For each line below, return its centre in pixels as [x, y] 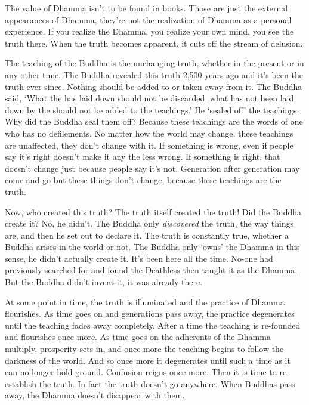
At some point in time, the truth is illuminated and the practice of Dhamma [145, 302]
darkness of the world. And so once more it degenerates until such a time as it [148, 360]
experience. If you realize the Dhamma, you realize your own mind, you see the [149, 31]
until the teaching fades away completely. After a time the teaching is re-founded [153, 325]
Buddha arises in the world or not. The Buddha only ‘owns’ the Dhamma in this [152, 247]
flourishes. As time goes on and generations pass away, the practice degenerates [150, 313]
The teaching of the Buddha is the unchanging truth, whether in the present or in [154, 63]
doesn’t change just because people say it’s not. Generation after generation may [152, 168]
